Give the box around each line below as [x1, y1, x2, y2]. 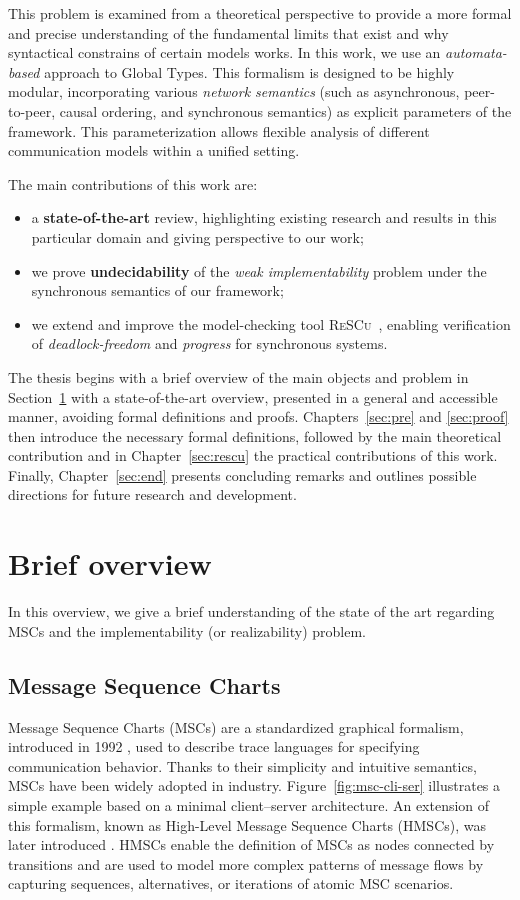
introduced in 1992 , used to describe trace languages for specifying [8, 736, 420, 757]
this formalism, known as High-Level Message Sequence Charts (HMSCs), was [8, 814, 487, 835]
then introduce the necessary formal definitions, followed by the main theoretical [8, 425, 502, 446]
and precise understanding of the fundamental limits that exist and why [8, 22, 449, 43]
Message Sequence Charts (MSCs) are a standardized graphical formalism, [8, 716, 464, 737]
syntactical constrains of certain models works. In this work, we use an [8, 42, 441, 63]
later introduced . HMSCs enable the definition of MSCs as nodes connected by [8, 834, 495, 855]
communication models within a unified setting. [8, 140, 300, 161]
